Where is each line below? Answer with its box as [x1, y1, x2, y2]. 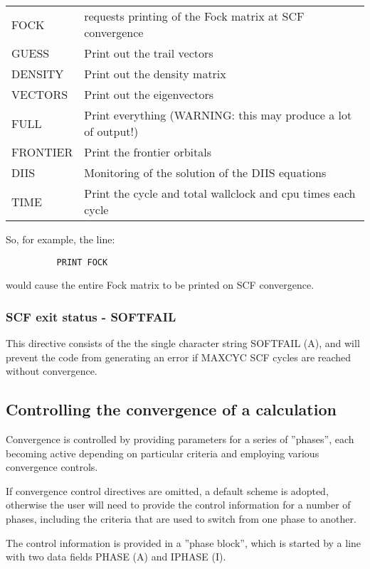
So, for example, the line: [6, 232, 115, 246]
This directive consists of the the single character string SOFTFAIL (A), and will [6, 336, 360, 351]
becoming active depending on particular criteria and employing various [6, 445, 319, 460]
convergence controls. [6, 459, 98, 474]
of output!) [84, 123, 139, 139]
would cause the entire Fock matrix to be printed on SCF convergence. [6, 277, 314, 292]
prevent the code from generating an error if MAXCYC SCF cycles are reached [6, 349, 351, 364]
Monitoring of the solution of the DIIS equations [84, 164, 327, 181]
